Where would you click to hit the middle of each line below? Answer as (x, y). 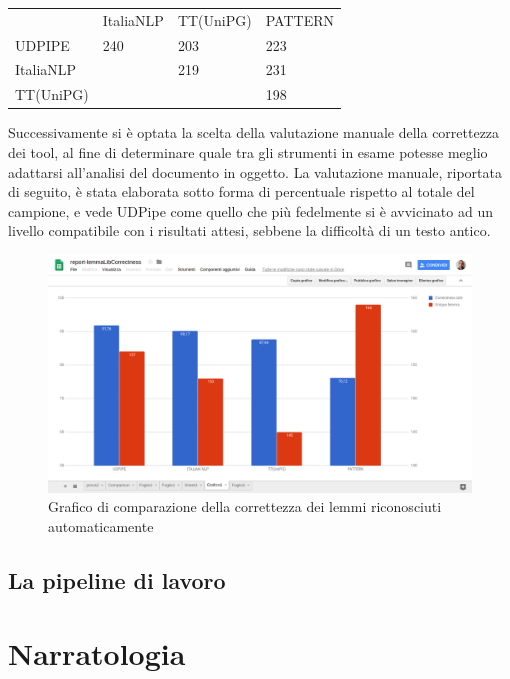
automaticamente (101, 525)
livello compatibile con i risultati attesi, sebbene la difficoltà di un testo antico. (249, 230)
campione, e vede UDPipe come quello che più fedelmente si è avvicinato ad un (250, 210)
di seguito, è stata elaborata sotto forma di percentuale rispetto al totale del (241, 191)
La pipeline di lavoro (117, 579)
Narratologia (97, 653)
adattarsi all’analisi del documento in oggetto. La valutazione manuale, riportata (255, 171)
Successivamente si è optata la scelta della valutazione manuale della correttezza (254, 132)
